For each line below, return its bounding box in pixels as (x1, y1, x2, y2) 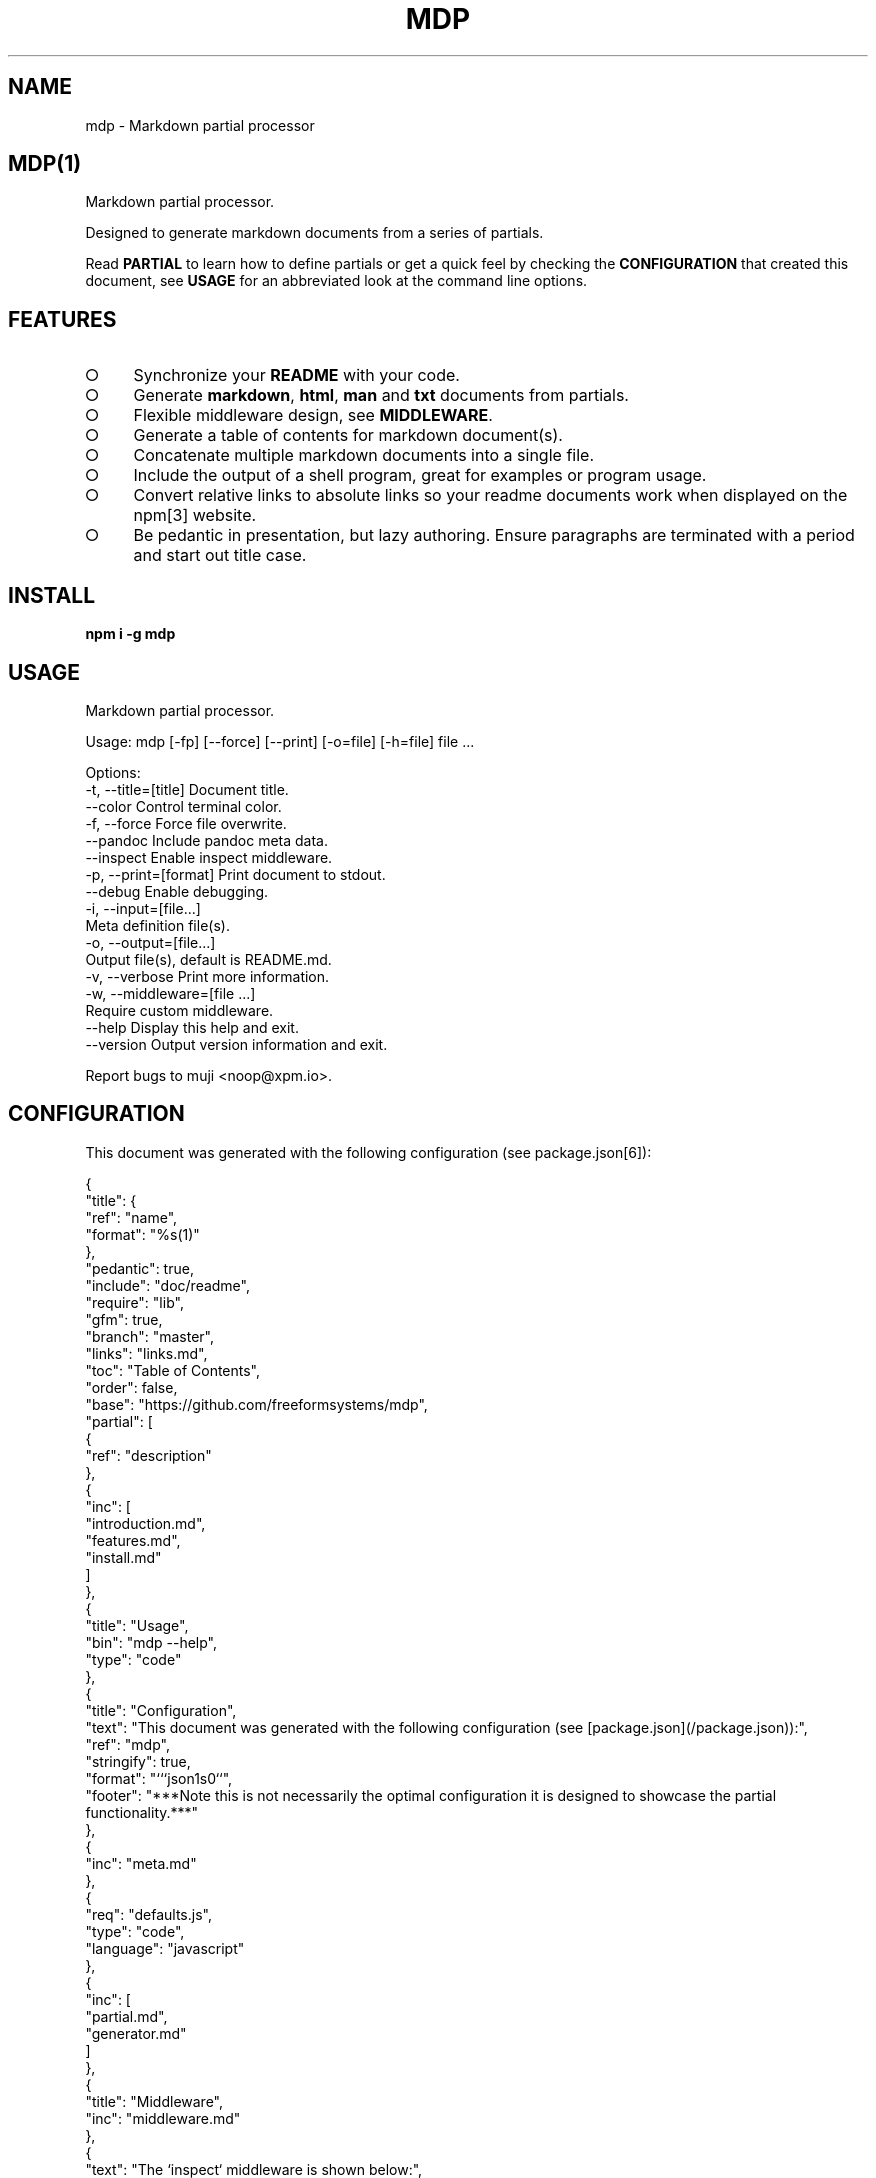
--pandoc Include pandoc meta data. (85, 831, 328, 849)
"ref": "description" (85, 1446, 212, 1464)
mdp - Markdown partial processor (85, 116, 315, 134)
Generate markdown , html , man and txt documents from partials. (133, 385, 629, 406)
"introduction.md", (85, 1514, 206, 1532)
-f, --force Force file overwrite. (85, 814, 287, 832)
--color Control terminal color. (85, 797, 282, 815)
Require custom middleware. (85, 1001, 274, 1019)
